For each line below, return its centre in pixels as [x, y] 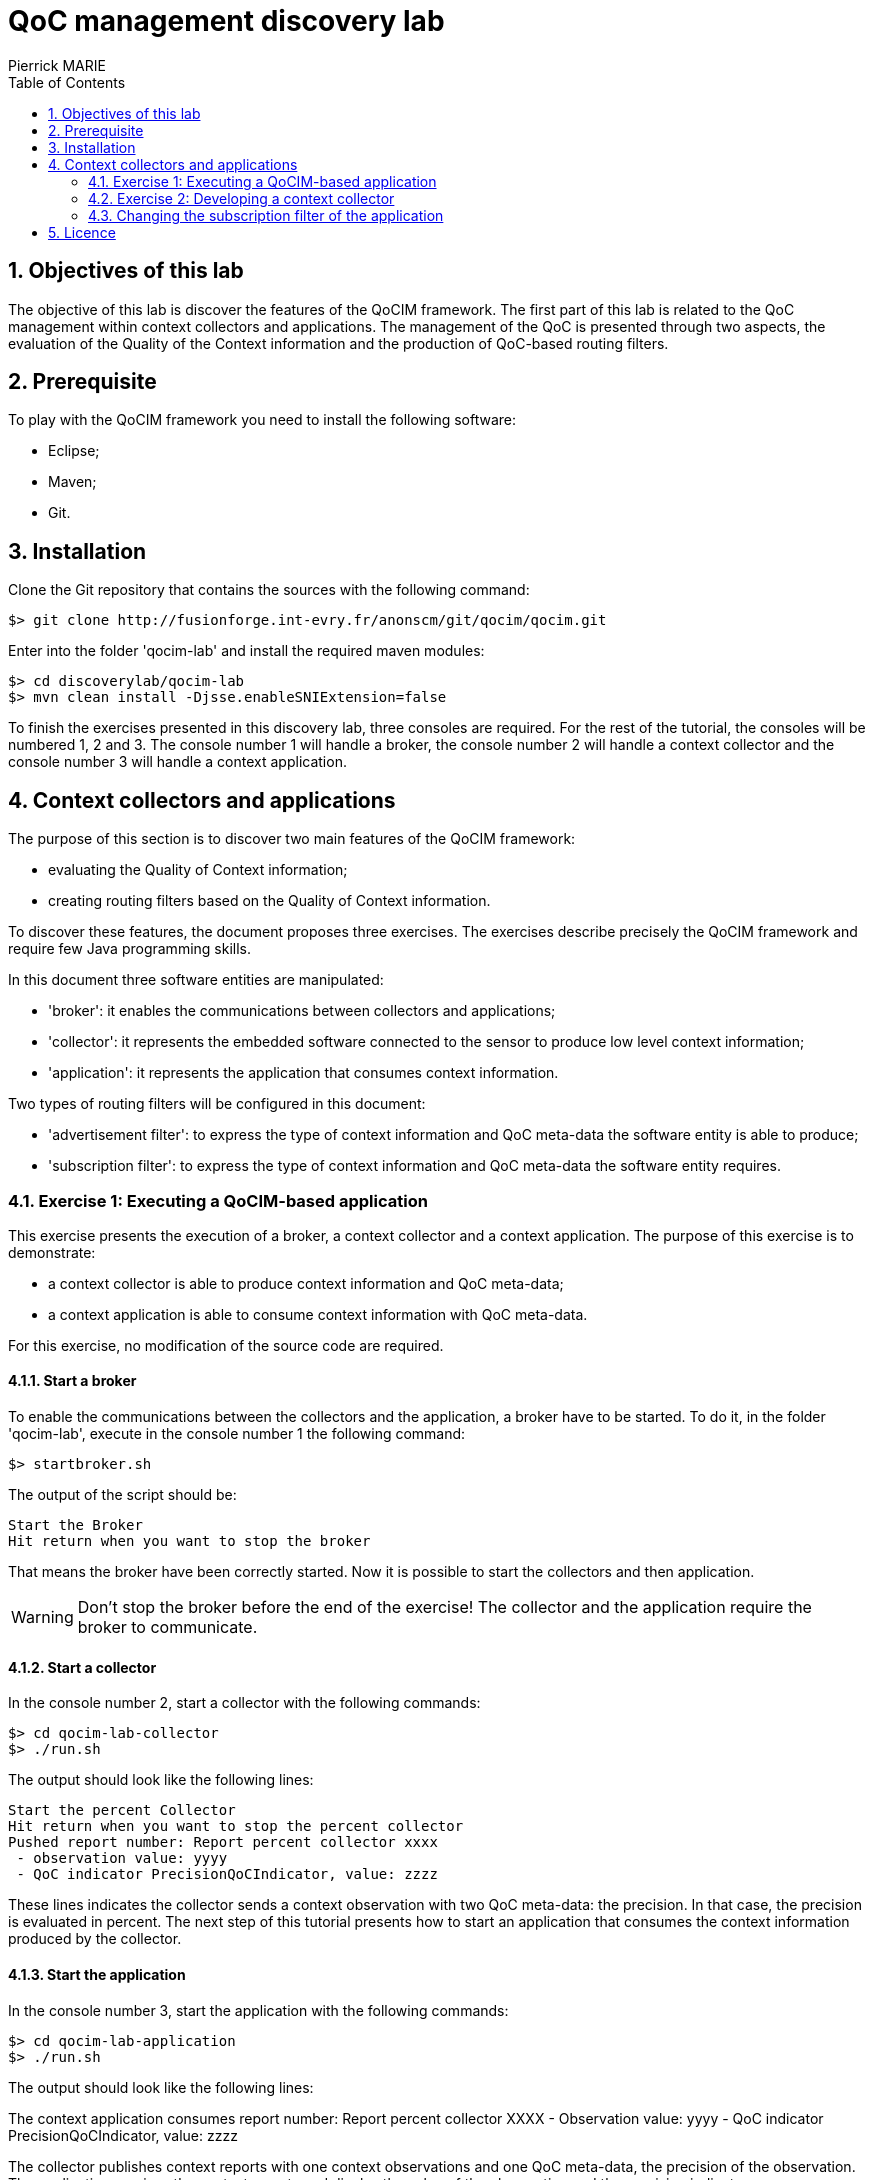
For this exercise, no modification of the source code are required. [226, 1345]
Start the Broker [75, 1525]
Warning [42, 1617]
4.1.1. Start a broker [72, 1381]
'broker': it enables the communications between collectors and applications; [302, 1011]
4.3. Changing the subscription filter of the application [266, 215]
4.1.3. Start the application [97, 1974]
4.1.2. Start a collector [82, 1667]
